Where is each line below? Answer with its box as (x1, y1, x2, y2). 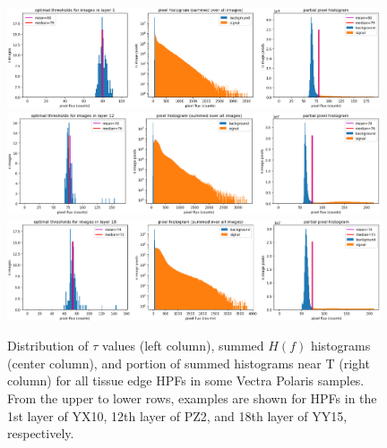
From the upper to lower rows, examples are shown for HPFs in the (7, 389, 377, 408)
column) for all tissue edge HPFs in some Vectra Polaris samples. (7, 371, 365, 390)
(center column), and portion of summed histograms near (7, 353, 322, 372)
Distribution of (7, 336, 89, 355)
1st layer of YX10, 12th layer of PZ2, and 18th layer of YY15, (7, 406, 348, 425)
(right (339, 353, 370, 372)
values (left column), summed (102, 336, 264, 355)
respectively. (7, 424, 74, 443)
